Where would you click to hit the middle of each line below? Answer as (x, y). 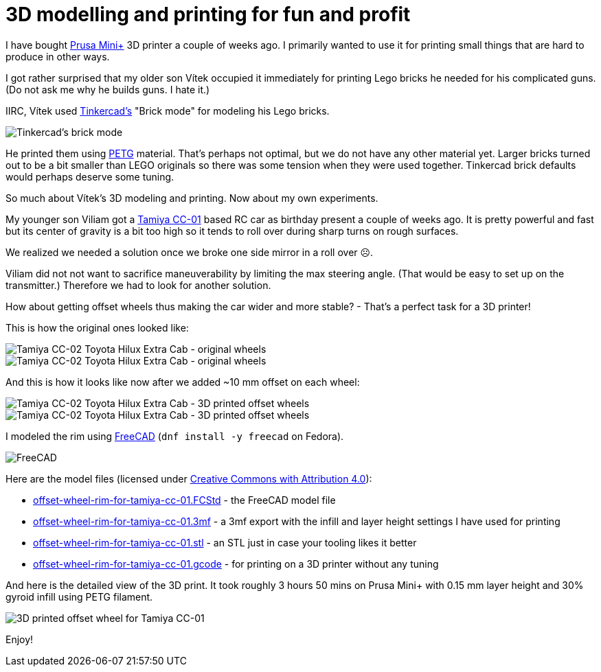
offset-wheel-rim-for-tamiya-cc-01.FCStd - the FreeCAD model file (184, 500)
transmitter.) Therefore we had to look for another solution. (138, 285)
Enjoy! (20, 639)
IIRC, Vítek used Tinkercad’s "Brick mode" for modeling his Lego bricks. (168, 111)
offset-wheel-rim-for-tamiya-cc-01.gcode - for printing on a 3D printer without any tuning (236, 564)
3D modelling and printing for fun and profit (208, 14)
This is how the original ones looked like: (97, 327)
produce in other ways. (58, 56)
